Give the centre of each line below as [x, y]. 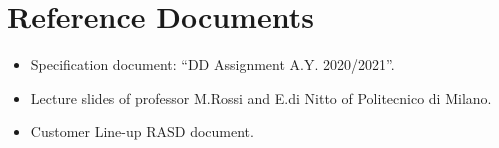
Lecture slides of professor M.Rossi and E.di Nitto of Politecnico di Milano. [261, 97]
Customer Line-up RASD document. [142, 131]
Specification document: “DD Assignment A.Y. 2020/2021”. [212, 64]
